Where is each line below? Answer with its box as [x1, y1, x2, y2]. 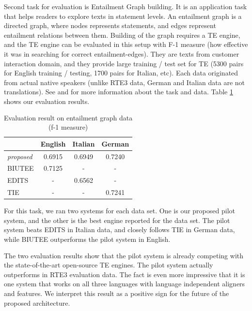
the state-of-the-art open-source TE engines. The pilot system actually [4, 260, 213, 270]
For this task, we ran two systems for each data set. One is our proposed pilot [4, 206, 235, 216]
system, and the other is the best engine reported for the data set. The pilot [4, 215, 230, 225]
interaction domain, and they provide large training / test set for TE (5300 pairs [4, 58, 244, 68]
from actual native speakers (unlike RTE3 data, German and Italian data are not [4, 77, 245, 87]
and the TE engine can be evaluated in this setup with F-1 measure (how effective [4, 39, 248, 49]
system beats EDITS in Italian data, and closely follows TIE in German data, [4, 224, 235, 235]
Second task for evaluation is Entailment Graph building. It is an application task [4, 1, 247, 11]
